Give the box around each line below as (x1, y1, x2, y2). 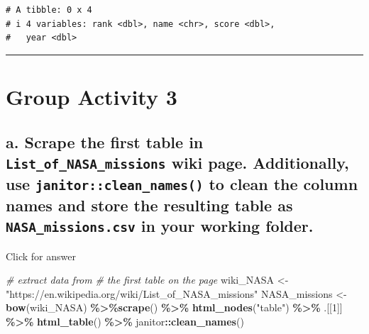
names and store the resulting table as (6, 194, 293, 216)
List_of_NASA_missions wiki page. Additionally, (6, 151, 349, 173)
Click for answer (6, 248, 76, 263)
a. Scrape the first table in (6, 130, 204, 152)
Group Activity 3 (6, 82, 177, 111)
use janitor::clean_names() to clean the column (6, 172, 358, 194)
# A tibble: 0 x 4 (6, 5, 92, 15)
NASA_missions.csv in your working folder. (6, 215, 314, 237)
